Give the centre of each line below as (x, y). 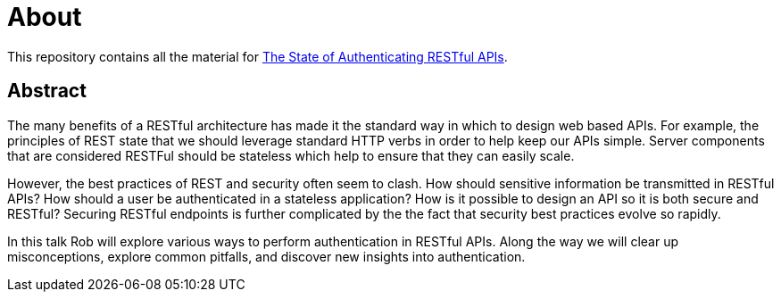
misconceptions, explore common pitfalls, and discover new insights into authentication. (266, 256)
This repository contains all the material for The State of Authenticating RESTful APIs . (258, 56)
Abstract (47, 91)
